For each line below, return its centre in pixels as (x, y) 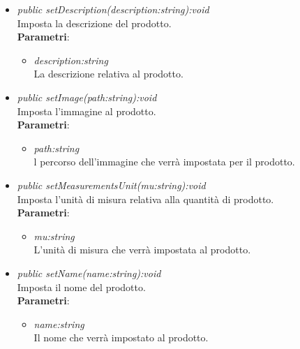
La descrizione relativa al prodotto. (108, 74)
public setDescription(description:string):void (113, 9)
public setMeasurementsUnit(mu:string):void (111, 185)
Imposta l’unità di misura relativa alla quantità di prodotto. (145, 199)
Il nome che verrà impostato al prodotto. (121, 337)
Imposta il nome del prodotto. (81, 287)
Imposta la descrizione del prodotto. (94, 23)
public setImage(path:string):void (87, 97)
